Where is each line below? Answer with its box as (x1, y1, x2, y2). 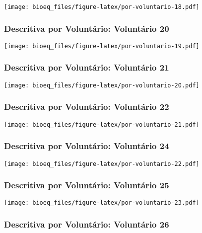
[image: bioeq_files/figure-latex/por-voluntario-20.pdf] (4, 81, 200, 89)
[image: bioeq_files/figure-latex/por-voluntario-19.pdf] (4, 42, 200, 50)
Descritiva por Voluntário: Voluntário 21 (4, 61, 169, 74)
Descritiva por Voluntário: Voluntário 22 (4, 100, 169, 113)
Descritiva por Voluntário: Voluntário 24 (4, 140, 169, 152)
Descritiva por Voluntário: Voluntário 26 (4, 218, 169, 230)
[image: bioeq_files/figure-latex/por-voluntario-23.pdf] (4, 199, 200, 207)
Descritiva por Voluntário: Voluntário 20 (4, 22, 169, 34)
